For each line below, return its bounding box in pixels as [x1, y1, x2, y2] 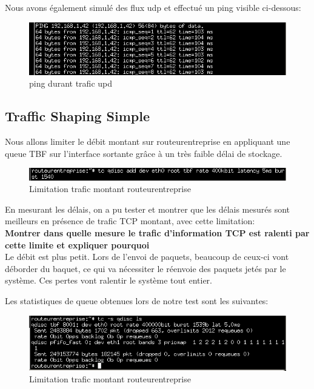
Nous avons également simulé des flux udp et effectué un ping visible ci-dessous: [5, 1, 301, 13]
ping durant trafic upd [29, 77, 113, 90]
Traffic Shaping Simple [5, 107, 150, 125]
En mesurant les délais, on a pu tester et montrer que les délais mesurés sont [5, 202, 290, 215]
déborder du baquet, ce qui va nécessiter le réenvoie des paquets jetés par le [5, 262, 286, 274]
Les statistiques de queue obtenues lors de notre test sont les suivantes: [5, 294, 269, 307]
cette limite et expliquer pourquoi [5, 238, 150, 251]
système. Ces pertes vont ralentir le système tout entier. [5, 274, 212, 287]
